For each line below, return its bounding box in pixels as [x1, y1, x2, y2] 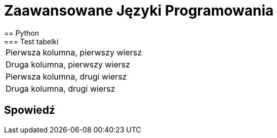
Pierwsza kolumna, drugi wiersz [6, 71, 127, 82]
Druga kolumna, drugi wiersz [6, 83, 115, 94]
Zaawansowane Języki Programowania [4, 2, 274, 19]
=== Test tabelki [4, 37, 59, 46]
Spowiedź [4, 104, 55, 117]
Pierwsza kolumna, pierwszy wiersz [6, 47, 142, 57]
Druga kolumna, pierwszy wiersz [6, 59, 130, 70]
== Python [4, 28, 39, 37]
